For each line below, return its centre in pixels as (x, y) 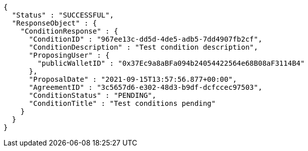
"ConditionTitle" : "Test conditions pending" (122, 103)
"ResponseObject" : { (54, 23)
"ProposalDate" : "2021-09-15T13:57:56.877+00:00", (133, 79)
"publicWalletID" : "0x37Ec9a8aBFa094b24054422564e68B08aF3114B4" (171, 63)
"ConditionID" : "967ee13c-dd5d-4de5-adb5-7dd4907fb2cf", (146, 39)
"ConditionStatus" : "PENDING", (93, 95)
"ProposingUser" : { (69, 55)
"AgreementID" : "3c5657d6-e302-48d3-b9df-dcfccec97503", (146, 87)
